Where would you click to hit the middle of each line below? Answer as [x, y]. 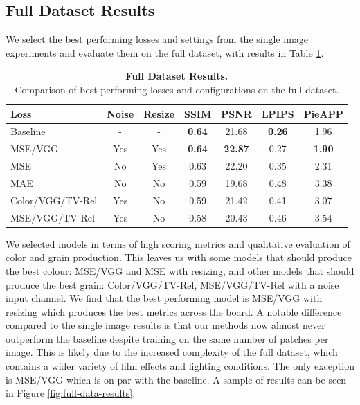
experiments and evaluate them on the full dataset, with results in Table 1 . [165, 52]
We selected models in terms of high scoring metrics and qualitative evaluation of [178, 243]
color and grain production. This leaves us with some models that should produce [179, 257]
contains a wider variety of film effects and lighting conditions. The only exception [180, 366]
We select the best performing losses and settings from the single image [157, 39]
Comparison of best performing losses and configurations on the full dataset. [177, 89]
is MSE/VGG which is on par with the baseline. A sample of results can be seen [176, 379]
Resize [159, 113]
